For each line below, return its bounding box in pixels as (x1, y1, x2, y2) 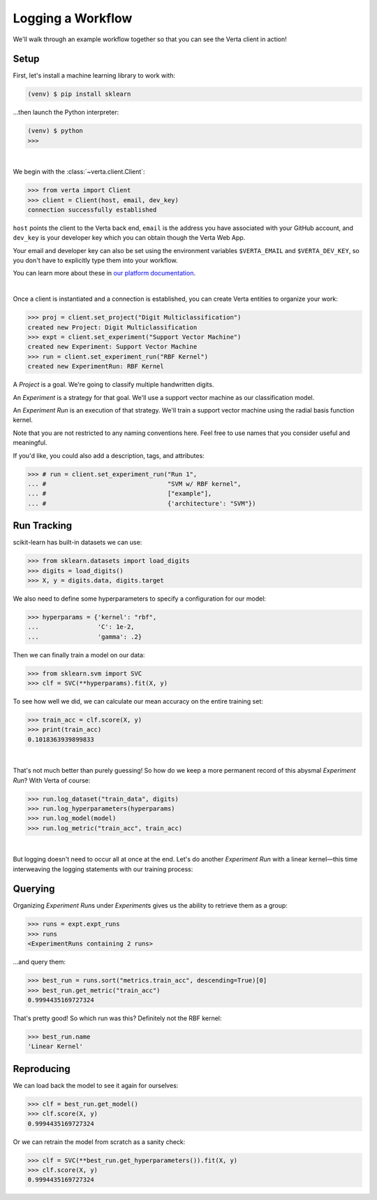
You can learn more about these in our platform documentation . (13, 269, 195, 278)
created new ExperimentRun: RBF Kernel (27, 362, 164, 371)
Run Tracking (13, 520, 73, 531)
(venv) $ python (27, 127, 84, 135)
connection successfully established (27, 206, 157, 213)
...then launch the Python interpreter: (13, 108, 119, 117)
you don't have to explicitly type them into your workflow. (13, 256, 178, 265)
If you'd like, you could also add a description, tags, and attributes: (13, 451, 205, 459)
